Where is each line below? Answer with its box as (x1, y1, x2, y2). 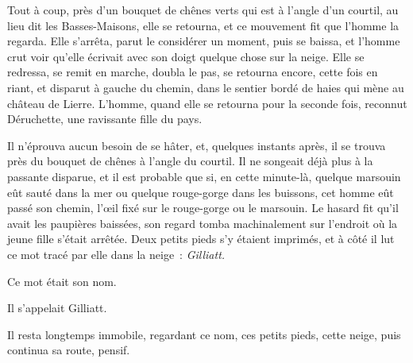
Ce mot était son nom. (7, 272, 117, 289)
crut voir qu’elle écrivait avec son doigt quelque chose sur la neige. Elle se (7, 48, 365, 64)
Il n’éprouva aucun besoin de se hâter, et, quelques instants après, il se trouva (7, 137, 386, 153)
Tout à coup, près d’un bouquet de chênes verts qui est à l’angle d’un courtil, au (7, 2, 399, 17)
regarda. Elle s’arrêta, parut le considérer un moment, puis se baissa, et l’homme (7, 33, 400, 49)
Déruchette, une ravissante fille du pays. (7, 110, 203, 127)
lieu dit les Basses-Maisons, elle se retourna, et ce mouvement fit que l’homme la (7, 17, 399, 33)
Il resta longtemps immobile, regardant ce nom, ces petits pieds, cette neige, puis (7, 326, 401, 342)
